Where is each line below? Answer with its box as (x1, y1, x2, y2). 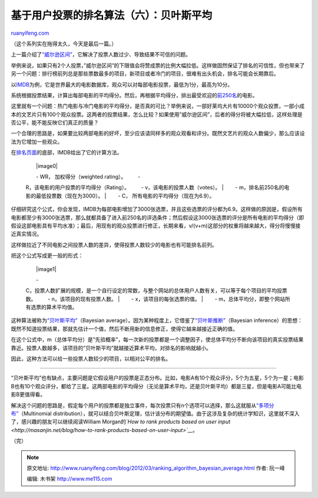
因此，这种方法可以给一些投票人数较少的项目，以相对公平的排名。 (11, 355, 171, 362)
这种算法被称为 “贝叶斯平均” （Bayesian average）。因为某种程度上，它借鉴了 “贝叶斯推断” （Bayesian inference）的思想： (11, 317, 303, 324)
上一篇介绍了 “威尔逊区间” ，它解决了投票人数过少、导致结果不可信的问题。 (11, 51, 191, 58)
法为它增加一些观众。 (11, 138, 63, 145)
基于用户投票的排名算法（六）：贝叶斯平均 (11, 9, 213, 22)
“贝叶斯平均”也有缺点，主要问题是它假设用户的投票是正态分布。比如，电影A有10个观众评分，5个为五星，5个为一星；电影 (11, 374, 304, 381)
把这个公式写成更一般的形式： (11, 252, 84, 259)
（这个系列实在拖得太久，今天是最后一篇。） (11, 40, 117, 47)
